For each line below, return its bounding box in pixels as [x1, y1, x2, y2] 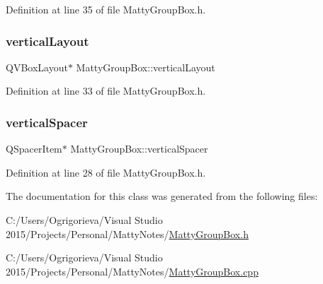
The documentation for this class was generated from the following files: [6, 189, 318, 203]
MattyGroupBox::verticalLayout [76, 59, 215, 74]
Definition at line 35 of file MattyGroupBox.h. [6, 2, 206, 16]
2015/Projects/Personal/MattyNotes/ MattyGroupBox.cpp [6, 264, 259, 278]
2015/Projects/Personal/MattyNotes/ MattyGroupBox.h [6, 226, 249, 241]
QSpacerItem [6, 141, 62, 156]
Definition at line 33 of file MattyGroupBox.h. [6, 83, 206, 98]
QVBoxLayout [6, 59, 68, 74]
